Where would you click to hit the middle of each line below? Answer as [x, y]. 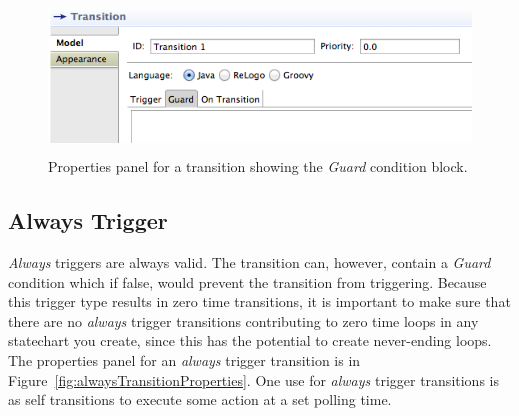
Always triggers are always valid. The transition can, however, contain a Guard [249, 261]
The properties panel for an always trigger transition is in [184, 359]
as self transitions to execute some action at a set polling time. [200, 399]
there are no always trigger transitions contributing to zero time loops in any [243, 320]
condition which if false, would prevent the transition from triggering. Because [247, 281]
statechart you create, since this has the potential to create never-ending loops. [250, 340]
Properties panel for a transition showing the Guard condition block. [258, 166]
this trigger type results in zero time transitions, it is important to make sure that [259, 301]
